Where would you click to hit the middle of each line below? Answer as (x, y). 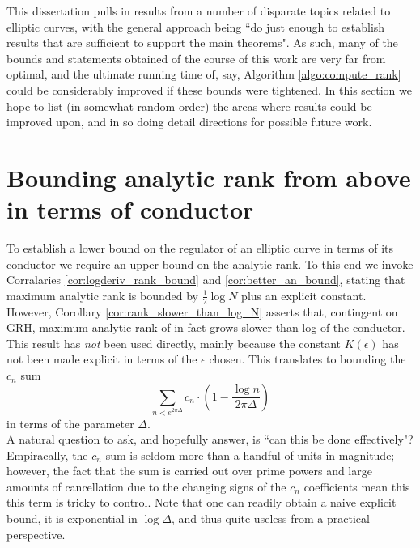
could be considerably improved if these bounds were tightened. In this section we (209, 89)
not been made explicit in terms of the (102, 359)
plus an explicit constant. (304, 295)
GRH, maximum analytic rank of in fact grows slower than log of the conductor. (206, 327)
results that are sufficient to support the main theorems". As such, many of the (202, 42)
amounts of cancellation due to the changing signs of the (146, 486)
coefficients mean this (357, 486)
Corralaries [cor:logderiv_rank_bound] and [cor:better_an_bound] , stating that (206, 280)
